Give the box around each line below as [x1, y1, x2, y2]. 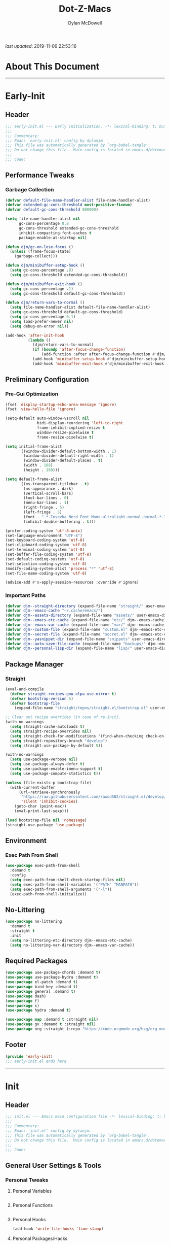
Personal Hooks [12, 1217, 46, 1223]
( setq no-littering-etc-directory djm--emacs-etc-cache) [10, 937, 133, 943]
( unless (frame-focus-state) [10, 249, 71, 254]
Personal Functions [12, 1202, 53, 1208]
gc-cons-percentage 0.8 [18, 221, 69, 226]
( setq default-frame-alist [5, 477, 62, 482]
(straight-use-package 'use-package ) [5, 822, 85, 827]
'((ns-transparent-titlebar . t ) [18, 481, 90, 486]
